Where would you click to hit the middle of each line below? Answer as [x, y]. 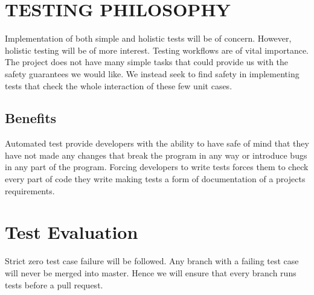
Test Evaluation [72, 232]
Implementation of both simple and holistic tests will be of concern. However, [148, 38]
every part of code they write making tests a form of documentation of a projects [155, 179]
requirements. [30, 190]
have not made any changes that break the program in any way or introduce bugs [156, 155]
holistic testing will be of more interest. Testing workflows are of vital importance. [157, 50]
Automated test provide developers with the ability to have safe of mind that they [157, 143]
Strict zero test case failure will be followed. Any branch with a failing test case [152, 261]
